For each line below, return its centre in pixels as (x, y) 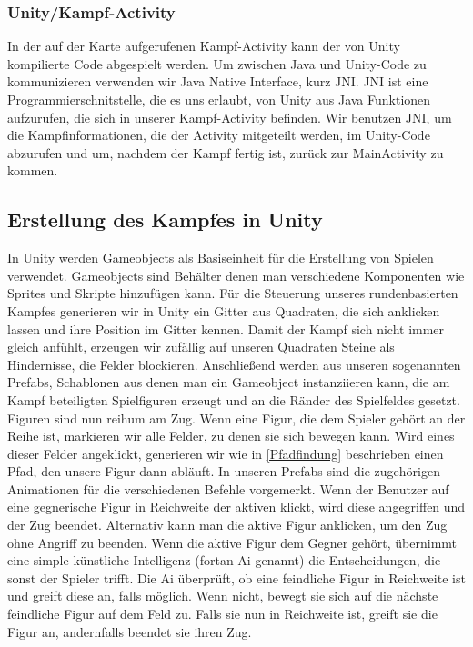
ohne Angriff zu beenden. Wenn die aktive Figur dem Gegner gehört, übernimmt (232, 542)
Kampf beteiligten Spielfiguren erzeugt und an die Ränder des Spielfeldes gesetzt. (234, 399)
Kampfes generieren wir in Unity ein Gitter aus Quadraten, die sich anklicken (224, 310)
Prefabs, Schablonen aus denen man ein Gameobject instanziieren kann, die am (229, 382)
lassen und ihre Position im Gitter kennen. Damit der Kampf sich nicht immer (226, 328)
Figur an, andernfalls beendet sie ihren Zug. (130, 631)
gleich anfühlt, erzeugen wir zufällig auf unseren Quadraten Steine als (201, 347)
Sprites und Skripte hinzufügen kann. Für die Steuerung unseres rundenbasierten (233, 293)
